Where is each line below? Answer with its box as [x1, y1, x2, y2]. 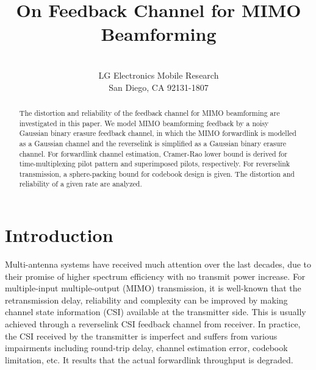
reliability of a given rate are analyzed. [19, 179, 142, 189]
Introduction [5, 222, 113, 247]
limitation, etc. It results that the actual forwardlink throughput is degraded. [5, 353, 293, 366]
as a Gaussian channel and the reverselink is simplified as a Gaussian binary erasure [19, 138, 287, 148]
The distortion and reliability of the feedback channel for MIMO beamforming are [19, 107, 280, 118]
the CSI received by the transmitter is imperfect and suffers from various [5, 329, 278, 342]
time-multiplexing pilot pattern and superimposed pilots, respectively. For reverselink [19, 158, 290, 169]
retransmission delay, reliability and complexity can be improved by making [5, 293, 288, 306]
